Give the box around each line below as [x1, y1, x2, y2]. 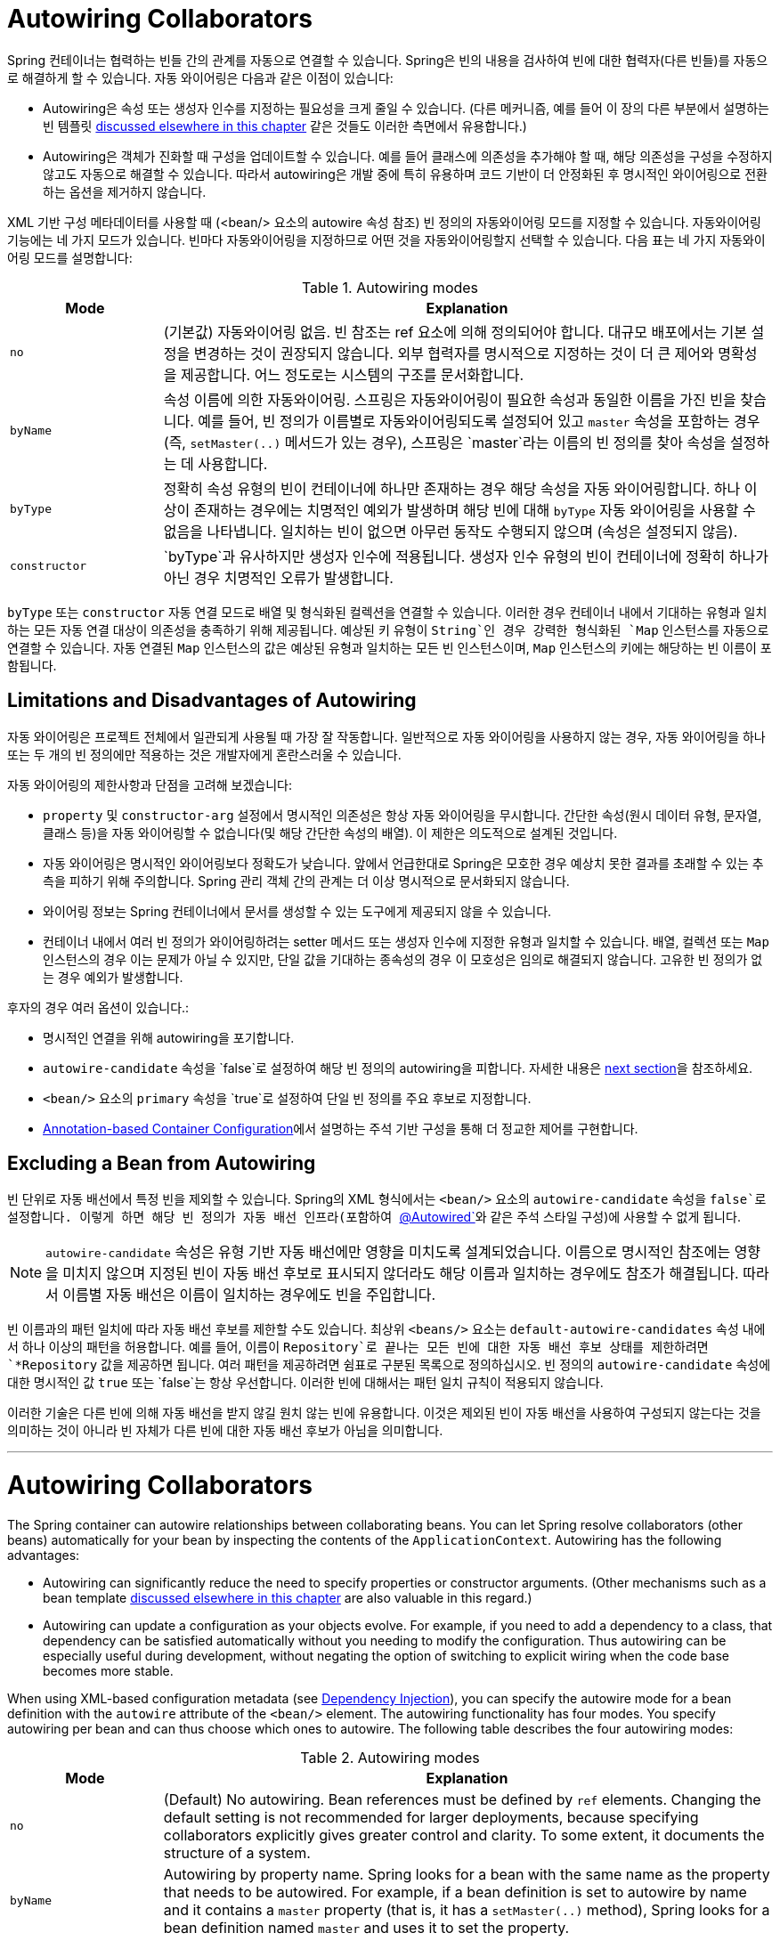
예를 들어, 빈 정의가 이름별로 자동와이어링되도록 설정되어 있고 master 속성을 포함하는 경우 [198, 411, 760, 430]
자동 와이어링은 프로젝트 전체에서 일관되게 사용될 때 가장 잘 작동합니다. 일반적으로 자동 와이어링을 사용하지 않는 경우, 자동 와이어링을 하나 [7, 728, 766, 744]
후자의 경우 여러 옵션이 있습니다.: [7, 999, 190, 1015]
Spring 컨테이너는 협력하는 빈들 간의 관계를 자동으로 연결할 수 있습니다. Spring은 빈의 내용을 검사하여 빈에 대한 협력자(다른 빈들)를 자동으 [7, 52, 768, 68]
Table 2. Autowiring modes [300, 1748, 480, 1766]
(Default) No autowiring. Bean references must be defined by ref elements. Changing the [163, 1790, 761, 1808]
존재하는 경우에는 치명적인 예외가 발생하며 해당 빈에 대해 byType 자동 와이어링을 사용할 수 [193, 500, 756, 519]
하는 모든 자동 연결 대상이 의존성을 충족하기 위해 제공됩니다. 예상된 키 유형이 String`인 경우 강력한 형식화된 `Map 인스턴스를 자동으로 [7, 621, 769, 638]
